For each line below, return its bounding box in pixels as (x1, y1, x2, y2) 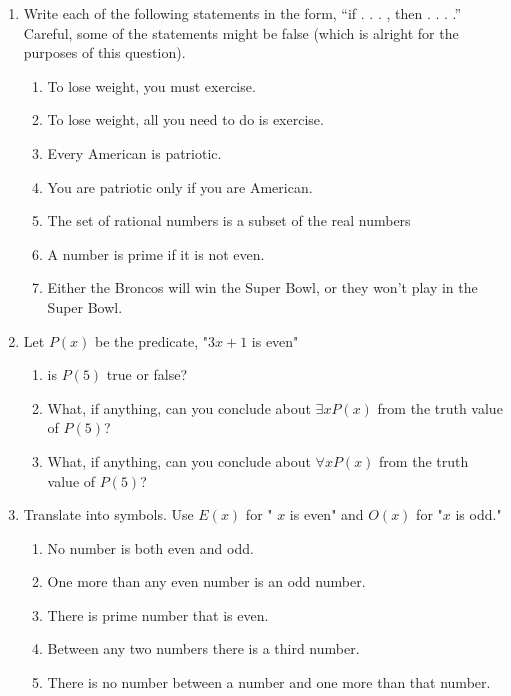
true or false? (106, 364, 188, 385)
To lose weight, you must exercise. (47, 75, 256, 96)
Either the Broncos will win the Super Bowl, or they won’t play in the (47, 277, 478, 298)
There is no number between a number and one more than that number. (47, 672, 491, 693)
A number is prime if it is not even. (47, 243, 265, 264)
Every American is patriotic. (47, 142, 222, 163)
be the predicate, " (95, 330, 209, 351)
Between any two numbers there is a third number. (47, 638, 360, 659)
